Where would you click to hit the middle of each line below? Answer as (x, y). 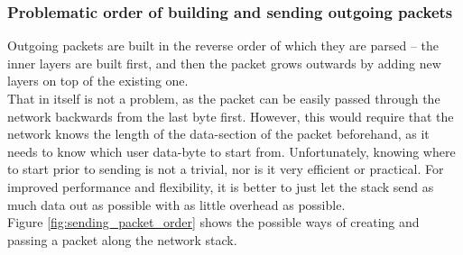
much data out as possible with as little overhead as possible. (176, 204)
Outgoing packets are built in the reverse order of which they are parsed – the (223, 46)
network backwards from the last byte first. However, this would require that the (231, 116)
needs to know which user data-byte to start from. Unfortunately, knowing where (231, 151)
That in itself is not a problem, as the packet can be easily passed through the (224, 98)
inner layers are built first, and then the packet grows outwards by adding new (224, 63)
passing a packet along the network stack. (122, 239)
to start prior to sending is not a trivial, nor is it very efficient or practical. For (226, 169)
